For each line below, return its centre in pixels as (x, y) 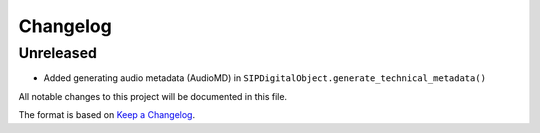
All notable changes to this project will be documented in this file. (153, 96)
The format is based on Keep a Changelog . (106, 115)
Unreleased (57, 53)
